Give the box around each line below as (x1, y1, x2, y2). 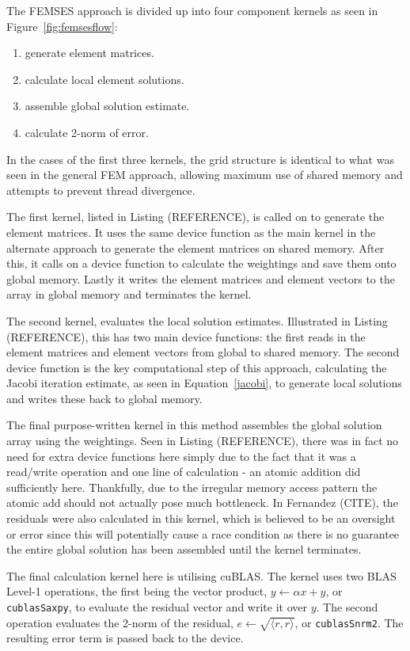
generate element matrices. (25, 44, 154, 61)
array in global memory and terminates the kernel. (6, 286, 252, 303)
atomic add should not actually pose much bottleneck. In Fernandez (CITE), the (6, 494, 398, 511)
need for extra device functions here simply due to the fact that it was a (6, 447, 356, 464)
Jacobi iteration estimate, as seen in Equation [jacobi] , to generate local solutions (6, 375, 402, 391)
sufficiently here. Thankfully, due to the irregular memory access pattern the (6, 478, 378, 495)
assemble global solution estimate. (25, 97, 190, 114)
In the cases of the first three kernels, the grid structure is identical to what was (6, 150, 394, 167)
